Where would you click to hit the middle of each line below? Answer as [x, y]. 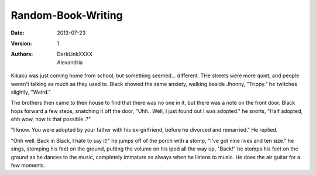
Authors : [22, 54]
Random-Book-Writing [67, 15]
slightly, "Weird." [31, 92]
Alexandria [70, 62]
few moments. [28, 165]
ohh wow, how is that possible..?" [51, 119]
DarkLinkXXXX [75, 54]
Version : [21, 43]
